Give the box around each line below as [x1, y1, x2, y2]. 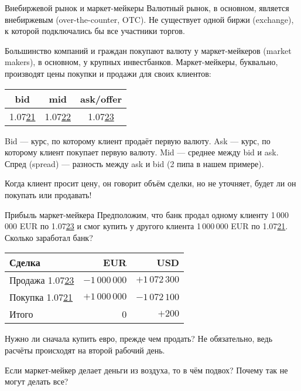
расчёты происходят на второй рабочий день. [5, 344, 165, 356]
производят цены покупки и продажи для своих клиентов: [5, 67, 211, 79]
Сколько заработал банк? [5, 231, 93, 243]
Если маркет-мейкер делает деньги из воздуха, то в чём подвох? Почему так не [5, 363, 288, 376]
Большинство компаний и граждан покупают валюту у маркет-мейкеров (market [5, 44, 292, 56]
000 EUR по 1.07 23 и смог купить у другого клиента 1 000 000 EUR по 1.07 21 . [5, 220, 288, 232]
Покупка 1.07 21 [9, 290, 73, 304]
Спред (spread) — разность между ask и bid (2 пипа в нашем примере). [5, 157, 264, 169]
